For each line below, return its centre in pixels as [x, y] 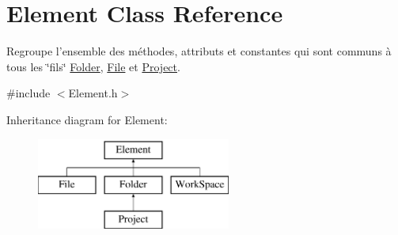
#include [28, 93]
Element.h [93, 93]
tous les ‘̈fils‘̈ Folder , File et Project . [93, 66]
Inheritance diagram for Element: [87, 119]
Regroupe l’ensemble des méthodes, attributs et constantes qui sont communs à [199, 51]
